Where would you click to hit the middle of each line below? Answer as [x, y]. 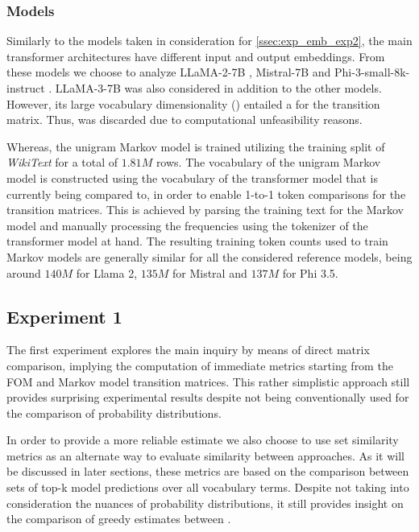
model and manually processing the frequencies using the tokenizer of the [187, 225]
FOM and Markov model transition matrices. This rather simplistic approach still [208, 381]
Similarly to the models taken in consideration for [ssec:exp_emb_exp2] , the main [209, 41]
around [24, 272]
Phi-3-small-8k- [372, 72]
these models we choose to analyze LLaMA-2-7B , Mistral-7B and [169, 72]
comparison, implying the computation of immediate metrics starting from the [200, 365]
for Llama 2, [107, 272]
